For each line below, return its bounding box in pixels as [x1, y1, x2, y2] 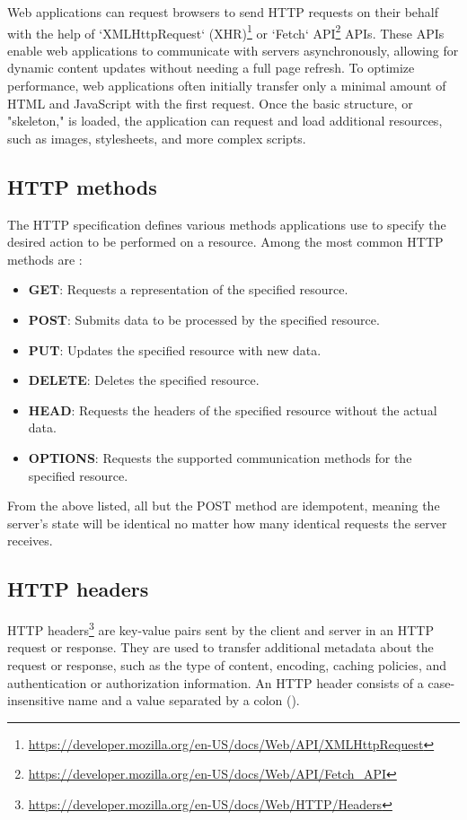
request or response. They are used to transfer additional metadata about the [7, 638, 434, 657]
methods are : [7, 249, 83, 268]
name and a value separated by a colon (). [67, 691, 300, 710]
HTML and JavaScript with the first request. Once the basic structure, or [7, 93, 413, 112]
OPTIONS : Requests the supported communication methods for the [28, 448, 412, 467]
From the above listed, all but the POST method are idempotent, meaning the [7, 496, 440, 515]
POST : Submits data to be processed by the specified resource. [28, 310, 380, 328]
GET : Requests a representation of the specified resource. [28, 280, 348, 299]
